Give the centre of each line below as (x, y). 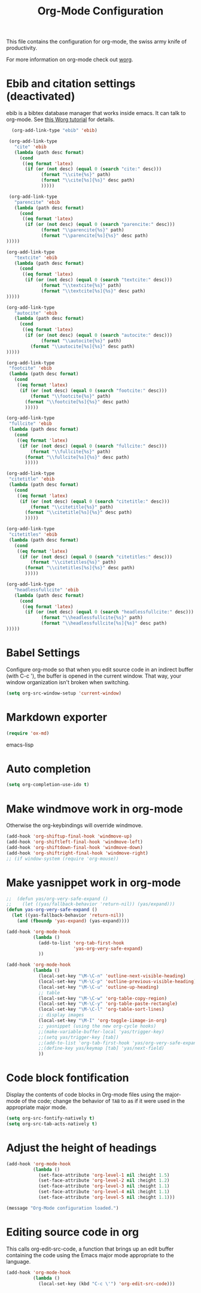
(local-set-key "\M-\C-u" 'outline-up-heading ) (99, 987)
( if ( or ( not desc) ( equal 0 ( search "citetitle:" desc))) (95, 502)
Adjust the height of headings (81, 1148)
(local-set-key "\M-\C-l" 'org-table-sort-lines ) (101, 1010)
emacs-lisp (20, 745)
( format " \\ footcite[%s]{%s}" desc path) (77, 402)
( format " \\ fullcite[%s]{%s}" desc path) (77, 457)
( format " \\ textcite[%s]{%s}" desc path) (93, 291)
